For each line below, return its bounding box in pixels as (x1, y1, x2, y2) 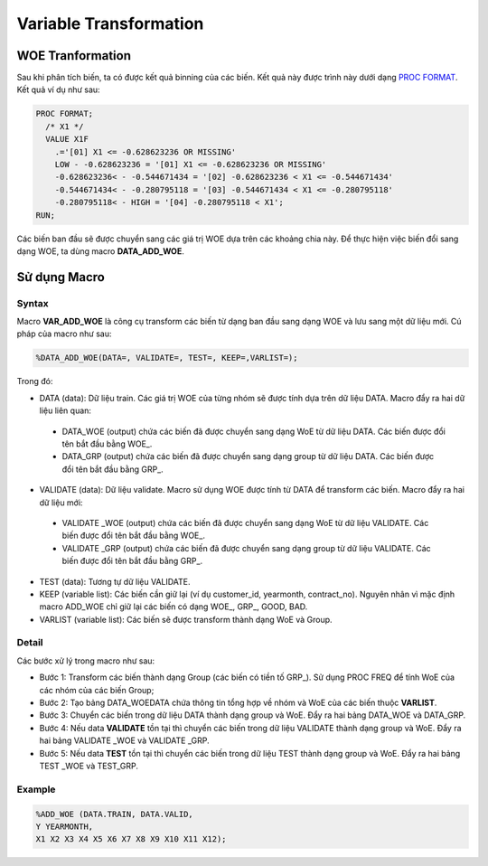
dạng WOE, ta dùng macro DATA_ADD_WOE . (16, 245, 184, 257)
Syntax (16, 297, 49, 309)
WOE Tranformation (16, 48, 131, 63)
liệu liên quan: (39, 405, 92, 416)
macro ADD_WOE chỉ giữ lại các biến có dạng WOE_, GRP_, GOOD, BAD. (39, 601, 308, 612)
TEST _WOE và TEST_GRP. (39, 760, 139, 771)
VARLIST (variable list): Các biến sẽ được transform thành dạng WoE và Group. (39, 614, 333, 625)
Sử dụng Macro (16, 269, 106, 285)
